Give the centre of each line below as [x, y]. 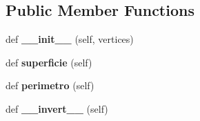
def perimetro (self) [50, 85]
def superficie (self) [49, 62]
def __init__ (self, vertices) [70, 39]
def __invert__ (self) [57, 108]
